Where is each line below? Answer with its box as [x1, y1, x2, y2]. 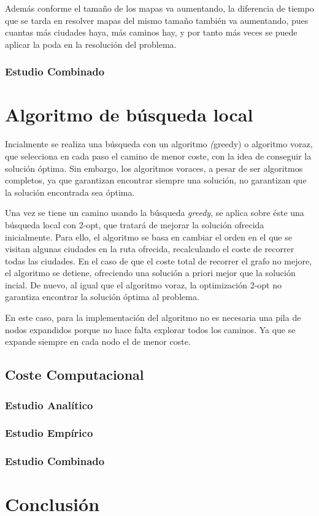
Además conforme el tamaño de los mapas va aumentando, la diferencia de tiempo [5, 2, 314, 14]
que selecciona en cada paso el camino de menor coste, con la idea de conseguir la [5, 149, 312, 162]
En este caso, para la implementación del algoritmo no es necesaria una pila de [5, 311, 301, 324]
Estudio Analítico [5, 397, 93, 412]
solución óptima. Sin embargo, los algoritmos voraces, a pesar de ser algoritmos [5, 161, 303, 174]
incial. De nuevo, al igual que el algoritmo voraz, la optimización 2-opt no [5, 278, 282, 291]
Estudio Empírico [5, 425, 93, 441]
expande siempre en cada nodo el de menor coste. [5, 335, 191, 348]
